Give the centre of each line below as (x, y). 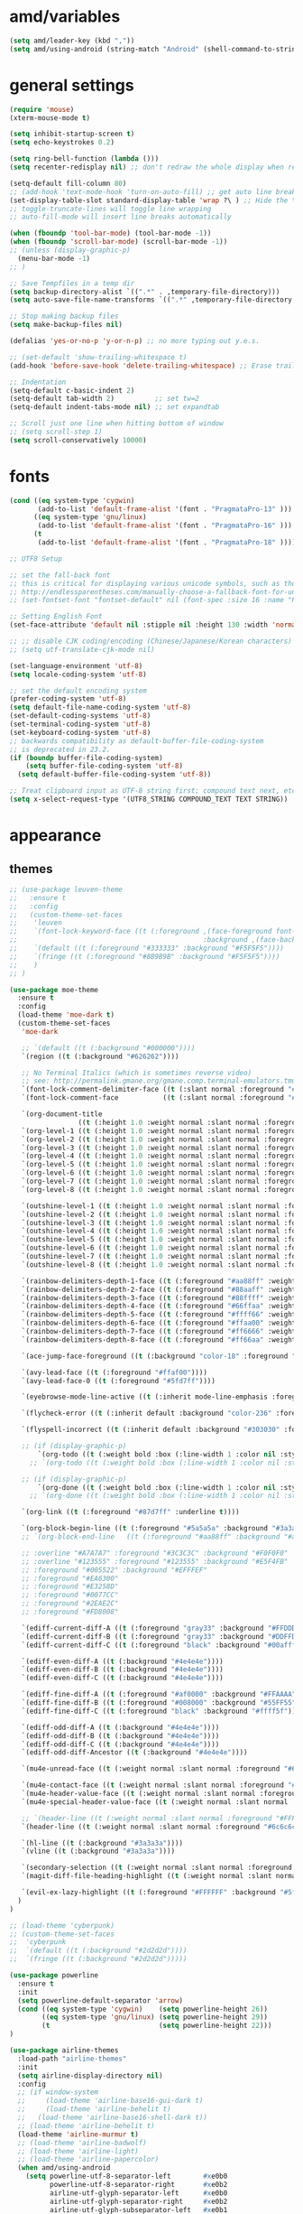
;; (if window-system (58, 2092)
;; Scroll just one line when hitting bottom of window (116, 423)
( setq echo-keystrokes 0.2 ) (62, 143)
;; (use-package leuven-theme (66, 889)
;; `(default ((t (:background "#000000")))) (108, 1048)
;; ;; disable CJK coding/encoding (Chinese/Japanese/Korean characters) (151, 642)
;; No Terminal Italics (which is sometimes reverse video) (137, 1073)
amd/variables (65, 17)
